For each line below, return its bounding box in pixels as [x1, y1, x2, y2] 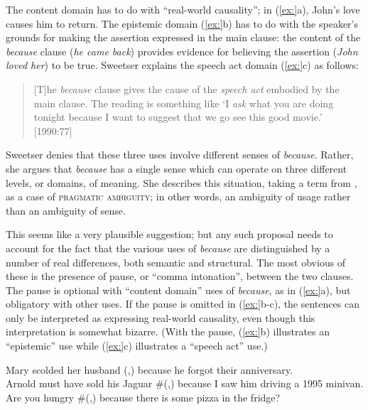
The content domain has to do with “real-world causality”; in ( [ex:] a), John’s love [6, 2, 360, 16]
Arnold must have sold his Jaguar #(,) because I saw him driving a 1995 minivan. [6, 376, 364, 391]
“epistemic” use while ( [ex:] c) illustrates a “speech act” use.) [6, 338, 268, 353]
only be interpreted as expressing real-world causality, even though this [6, 310, 315, 325]
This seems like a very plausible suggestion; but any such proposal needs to [6, 227, 333, 242]
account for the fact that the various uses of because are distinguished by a [6, 240, 330, 255]
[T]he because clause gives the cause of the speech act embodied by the [33, 81, 340, 96]
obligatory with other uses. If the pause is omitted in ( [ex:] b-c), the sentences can [6, 296, 359, 311]
